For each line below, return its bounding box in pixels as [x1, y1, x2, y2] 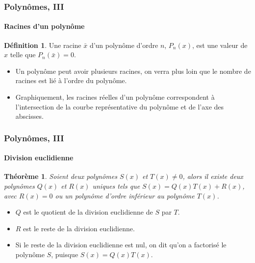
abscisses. [15, 111, 44, 121]
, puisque [51, 249, 78, 259]
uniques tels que [92, 181, 140, 191]
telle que [10, 49, 36, 60]
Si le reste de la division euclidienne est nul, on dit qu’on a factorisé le [15, 240, 227, 250]
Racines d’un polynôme [4, 21, 85, 31]
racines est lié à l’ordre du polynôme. [15, 75, 127, 86]
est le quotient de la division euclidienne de [23, 207, 153, 217]
